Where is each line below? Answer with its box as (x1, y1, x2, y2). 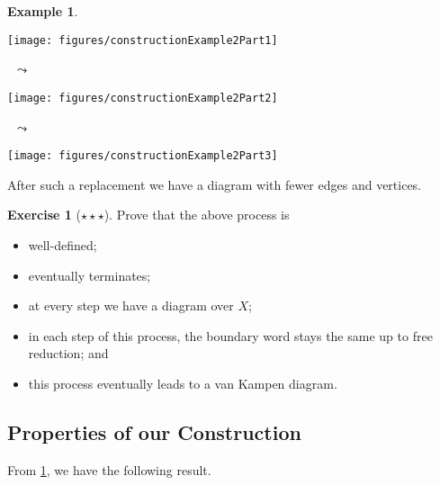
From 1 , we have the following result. (7, 460, 211, 479)
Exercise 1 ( (7, 205, 81, 224)
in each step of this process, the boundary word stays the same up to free (28, 326, 433, 345)
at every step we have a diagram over (28, 296, 234, 315)
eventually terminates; (28, 265, 151, 284)
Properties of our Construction (7, 418, 301, 445)
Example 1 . (7, 2, 78, 20)
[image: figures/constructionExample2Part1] (7, 33, 278, 47)
